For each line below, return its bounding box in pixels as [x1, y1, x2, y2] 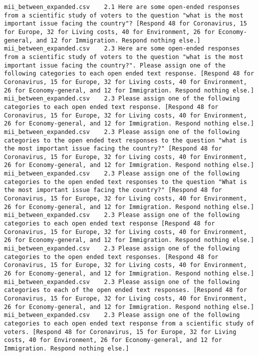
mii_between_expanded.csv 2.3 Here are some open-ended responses [4, 45, 240, 52]
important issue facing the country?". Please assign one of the [4, 61, 226, 69]
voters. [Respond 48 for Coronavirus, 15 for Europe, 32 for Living [4, 328, 237, 335]
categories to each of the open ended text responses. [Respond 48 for [4, 286, 247, 294]
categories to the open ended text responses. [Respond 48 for [4, 253, 219, 260]
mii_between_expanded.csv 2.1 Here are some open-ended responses [4, 3, 240, 10]
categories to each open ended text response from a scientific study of [4, 319, 255, 327]
